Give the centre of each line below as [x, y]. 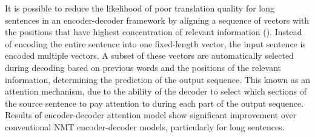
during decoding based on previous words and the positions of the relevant [143, 67]
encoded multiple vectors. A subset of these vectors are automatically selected [149, 55]
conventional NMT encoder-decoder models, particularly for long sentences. [145, 126]
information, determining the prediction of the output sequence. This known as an [157, 79]
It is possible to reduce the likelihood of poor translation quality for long [140, 8]
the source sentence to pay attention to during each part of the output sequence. [154, 103]
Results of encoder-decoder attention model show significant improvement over [151, 115]
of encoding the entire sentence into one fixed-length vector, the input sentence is [155, 43]
